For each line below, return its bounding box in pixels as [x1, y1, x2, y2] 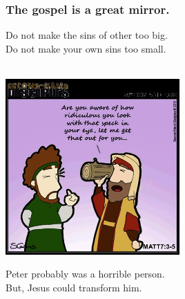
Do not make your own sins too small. [6, 41, 166, 55]
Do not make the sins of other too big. [6, 28, 168, 42]
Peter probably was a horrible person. [6, 266, 165, 281]
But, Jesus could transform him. [6, 280, 142, 294]
